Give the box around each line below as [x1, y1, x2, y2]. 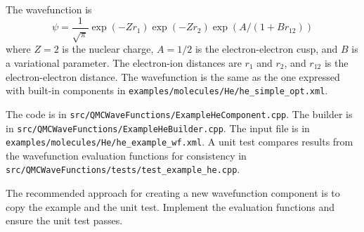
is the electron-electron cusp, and [195, 41, 338, 56]
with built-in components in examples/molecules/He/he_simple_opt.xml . [6, 83, 328, 98]
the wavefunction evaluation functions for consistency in [6, 148, 247, 162]
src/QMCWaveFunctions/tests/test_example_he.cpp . [6, 162, 240, 176]
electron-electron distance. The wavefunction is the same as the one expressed [6, 69, 340, 84]
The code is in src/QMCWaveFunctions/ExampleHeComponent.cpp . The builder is [6, 106, 353, 121]
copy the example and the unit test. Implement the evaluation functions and [6, 199, 334, 214]
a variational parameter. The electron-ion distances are [6, 56, 242, 70]
